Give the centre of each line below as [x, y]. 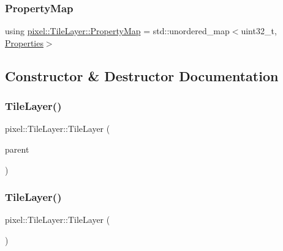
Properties [24, 42]
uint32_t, [259, 31]
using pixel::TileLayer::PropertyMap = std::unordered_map [117, 31]
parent [17, 149]
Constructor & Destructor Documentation [142, 75]
